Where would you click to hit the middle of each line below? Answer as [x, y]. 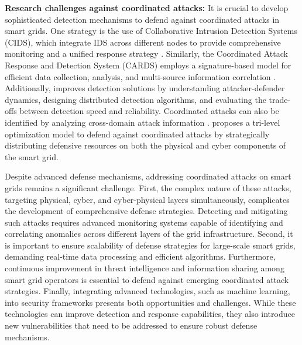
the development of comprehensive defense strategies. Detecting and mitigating [146, 211]
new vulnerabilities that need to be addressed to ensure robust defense [131, 325]
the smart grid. [32, 156]
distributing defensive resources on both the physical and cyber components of [145, 145]
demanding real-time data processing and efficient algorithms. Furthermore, [140, 256]
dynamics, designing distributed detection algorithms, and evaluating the [135, 99]
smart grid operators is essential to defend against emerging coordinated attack [147, 279]
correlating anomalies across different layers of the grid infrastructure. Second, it [149, 234]
